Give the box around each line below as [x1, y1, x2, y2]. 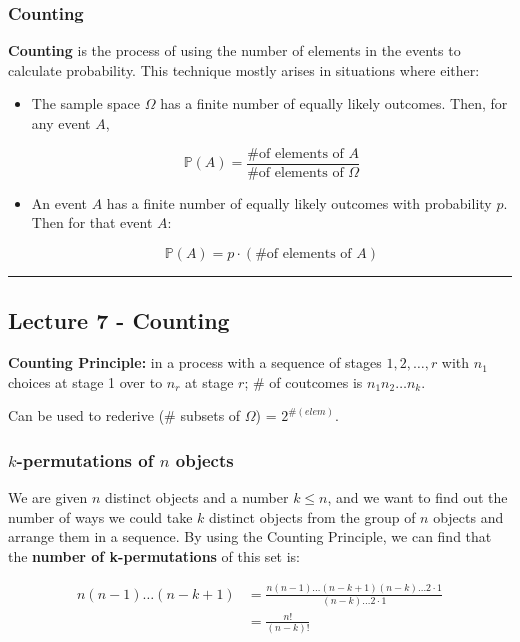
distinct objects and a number [105, 487, 289, 508]
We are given [8, 487, 88, 508]
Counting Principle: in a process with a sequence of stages [8, 352, 382, 373]
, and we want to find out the [327, 487, 508, 508]
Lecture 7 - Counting [8, 305, 230, 336]
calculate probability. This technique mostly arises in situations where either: [8, 59, 480, 80]
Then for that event [31, 212, 153, 233]
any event [31, 113, 91, 133]
